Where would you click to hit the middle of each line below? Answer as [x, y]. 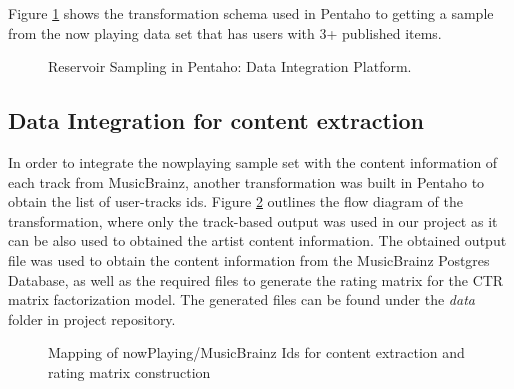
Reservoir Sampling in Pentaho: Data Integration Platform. [230, 66]
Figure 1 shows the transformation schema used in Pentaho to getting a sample [251, 13]
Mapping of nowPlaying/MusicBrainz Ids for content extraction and [256, 352]
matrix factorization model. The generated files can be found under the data [241, 299]
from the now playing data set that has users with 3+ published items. [225, 32]
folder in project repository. [92, 318]
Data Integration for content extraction [216, 120]
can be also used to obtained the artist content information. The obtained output [257, 240]
